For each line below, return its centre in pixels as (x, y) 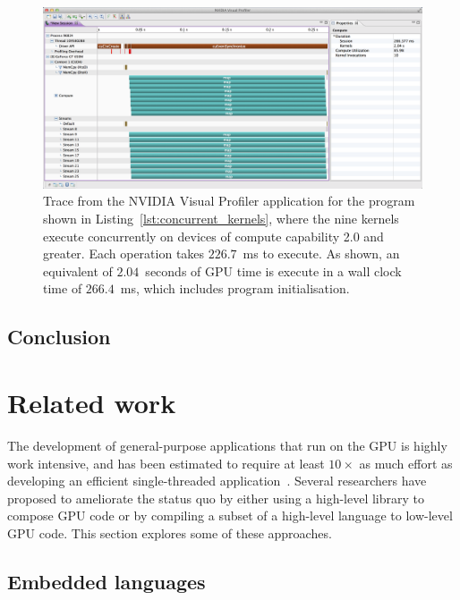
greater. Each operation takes (124, 254)
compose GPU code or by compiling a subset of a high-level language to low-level (230, 515)
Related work (92, 403)
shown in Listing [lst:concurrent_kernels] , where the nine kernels (221, 219)
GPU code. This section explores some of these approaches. (170, 532)
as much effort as (406, 463)
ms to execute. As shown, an (321, 254)
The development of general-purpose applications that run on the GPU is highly (227, 445)
